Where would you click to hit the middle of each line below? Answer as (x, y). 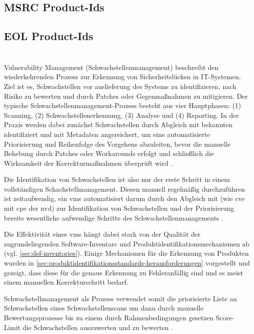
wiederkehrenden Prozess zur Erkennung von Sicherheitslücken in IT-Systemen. (123, 77)
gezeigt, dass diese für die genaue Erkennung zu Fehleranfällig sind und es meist (124, 272)
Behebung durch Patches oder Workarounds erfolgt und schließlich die (109, 153)
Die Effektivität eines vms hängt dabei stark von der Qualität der (102, 234)
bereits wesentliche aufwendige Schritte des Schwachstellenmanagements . (114, 217)
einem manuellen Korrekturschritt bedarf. (66, 282)
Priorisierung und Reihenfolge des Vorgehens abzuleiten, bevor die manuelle (117, 144)
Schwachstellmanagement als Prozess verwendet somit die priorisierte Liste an (121, 298)
